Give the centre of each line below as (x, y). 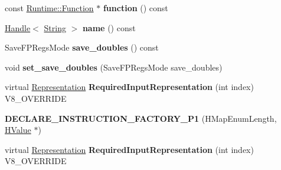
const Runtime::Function (49, 8)
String (55, 27)
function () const (135, 8)
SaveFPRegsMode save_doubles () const (82, 47)
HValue (18, 130)
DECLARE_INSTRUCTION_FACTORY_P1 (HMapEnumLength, (141, 118)
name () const (109, 27)
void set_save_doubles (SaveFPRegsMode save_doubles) (114, 67)
